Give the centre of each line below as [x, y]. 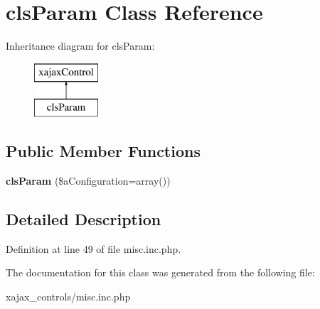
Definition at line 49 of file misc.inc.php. [94, 248]
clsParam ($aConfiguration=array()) [88, 181]
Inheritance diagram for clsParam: [80, 46]
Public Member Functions [103, 151]
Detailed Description [84, 219]
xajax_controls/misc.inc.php [68, 297]
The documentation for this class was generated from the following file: [160, 272]
